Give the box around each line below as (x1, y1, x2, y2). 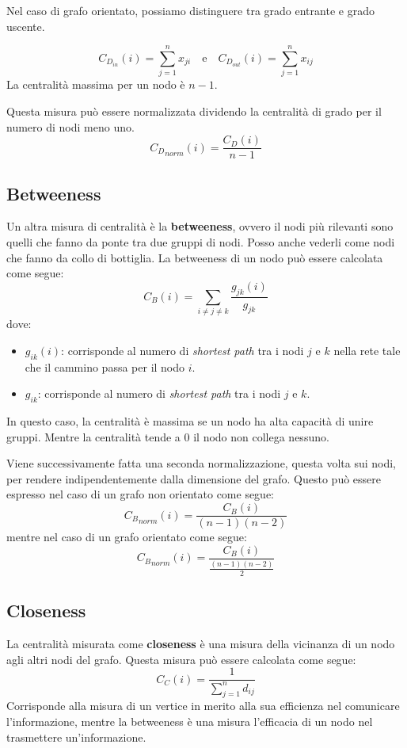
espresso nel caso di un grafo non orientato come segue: (6, 486, 275, 502)
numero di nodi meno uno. (6, 118, 135, 135)
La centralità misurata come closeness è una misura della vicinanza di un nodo (6, 635, 395, 651)
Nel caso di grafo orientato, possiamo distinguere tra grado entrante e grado (6, 2, 375, 18)
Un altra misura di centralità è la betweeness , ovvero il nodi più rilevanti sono (6, 218, 394, 235)
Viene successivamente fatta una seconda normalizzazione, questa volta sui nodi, (6, 455, 397, 471)
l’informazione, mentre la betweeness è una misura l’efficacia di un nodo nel (6, 712, 373, 729)
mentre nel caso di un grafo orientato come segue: (6, 529, 247, 545)
